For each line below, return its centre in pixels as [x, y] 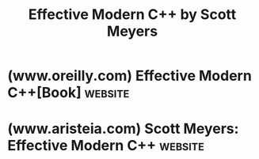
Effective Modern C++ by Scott [132, 15]
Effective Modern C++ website [106, 146]
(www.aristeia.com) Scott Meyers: [123, 129]
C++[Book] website [69, 93]
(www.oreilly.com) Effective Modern [130, 76]
